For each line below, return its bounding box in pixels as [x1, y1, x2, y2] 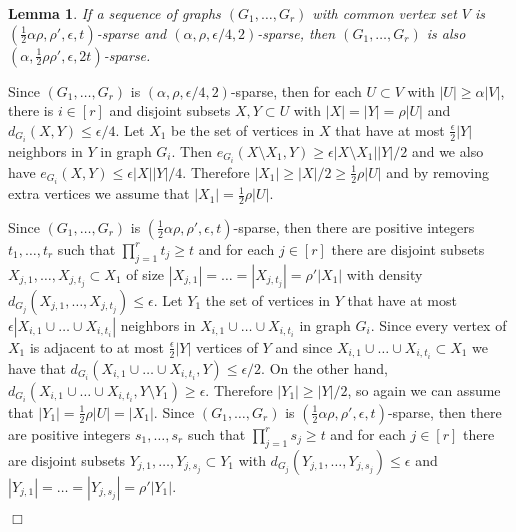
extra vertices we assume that [8, 183, 190, 204]
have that [8, 357, 66, 378]
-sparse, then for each [230, 80, 362, 101]
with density [346, 263, 423, 284]
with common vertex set [312, 3, 457, 23]
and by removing [386, 161, 490, 182]
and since [275, 336, 333, 357]
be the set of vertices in [171, 119, 315, 140]
